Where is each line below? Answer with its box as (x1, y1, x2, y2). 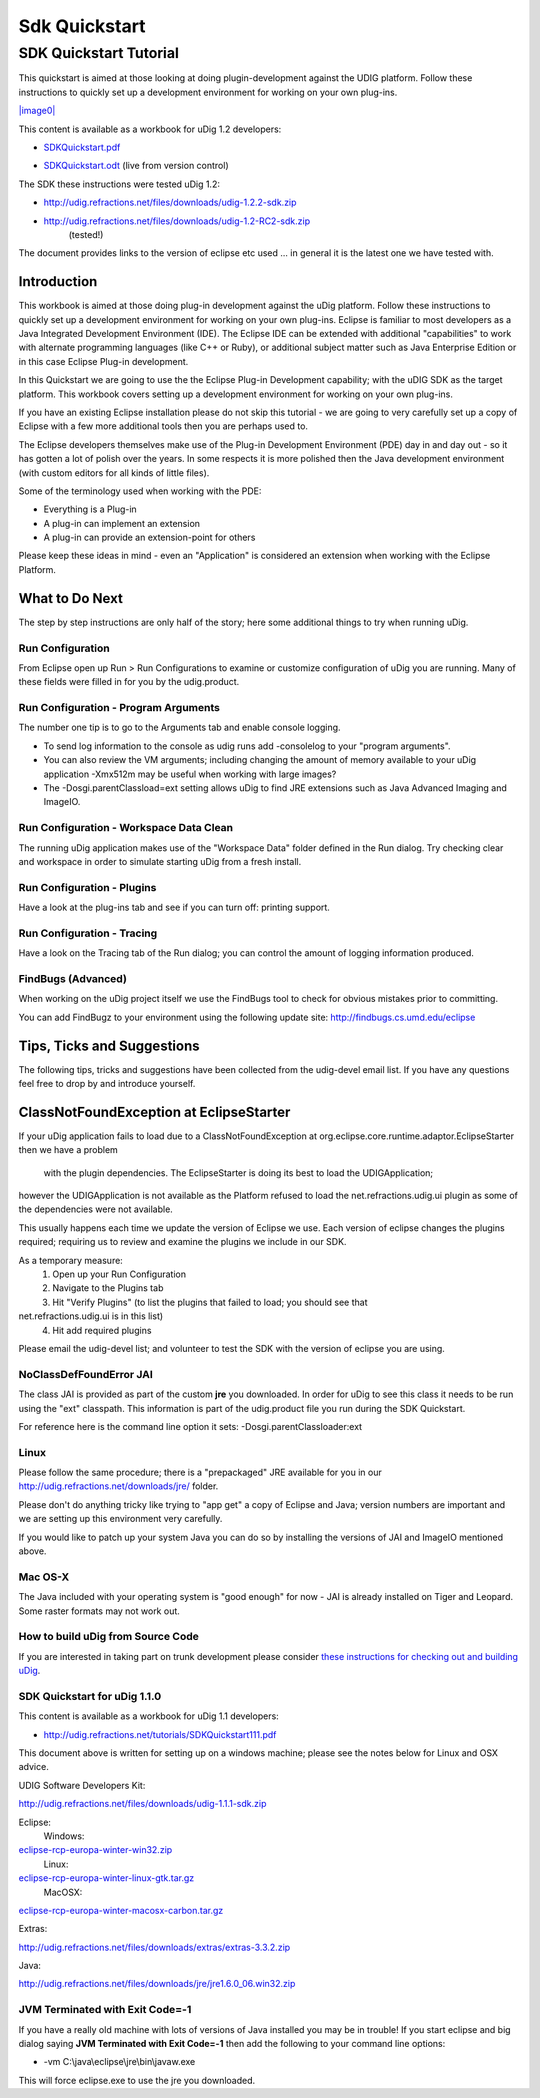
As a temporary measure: (18, 1254, 124, 1266)
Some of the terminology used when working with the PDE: (18, 485, 262, 497)
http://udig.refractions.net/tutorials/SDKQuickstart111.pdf (43, 1728, 277, 1740)
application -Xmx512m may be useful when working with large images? (43, 768, 337, 780)
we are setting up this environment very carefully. (18, 1513, 223, 1525)
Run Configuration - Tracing (18, 926, 158, 940)
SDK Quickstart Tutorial (18, 44, 180, 62)
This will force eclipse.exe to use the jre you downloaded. (18, 2074, 256, 2086)
